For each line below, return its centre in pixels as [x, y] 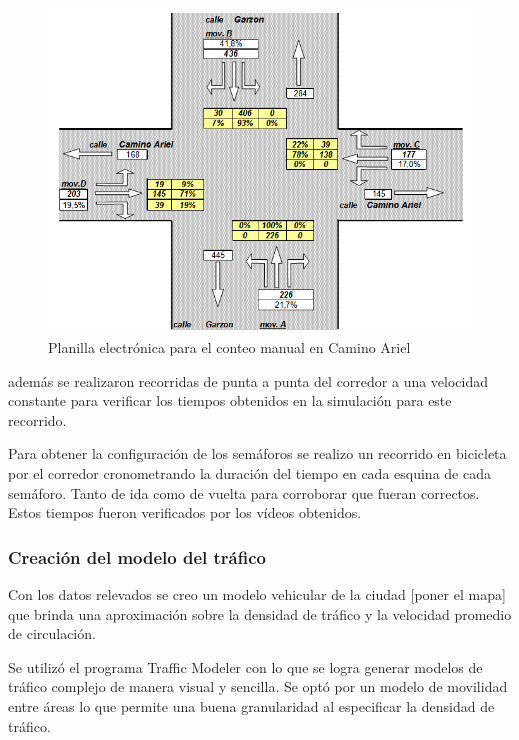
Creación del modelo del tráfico [137, 556]
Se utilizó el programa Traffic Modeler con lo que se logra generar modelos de [245, 666]
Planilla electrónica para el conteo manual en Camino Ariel [229, 347]
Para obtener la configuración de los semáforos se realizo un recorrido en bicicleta [257, 453]
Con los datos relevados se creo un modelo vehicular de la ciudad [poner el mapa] [257, 593]
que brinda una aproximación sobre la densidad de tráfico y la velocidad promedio [260, 613]
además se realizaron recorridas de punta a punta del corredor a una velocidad [248, 380]
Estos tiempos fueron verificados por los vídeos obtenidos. [185, 512]
